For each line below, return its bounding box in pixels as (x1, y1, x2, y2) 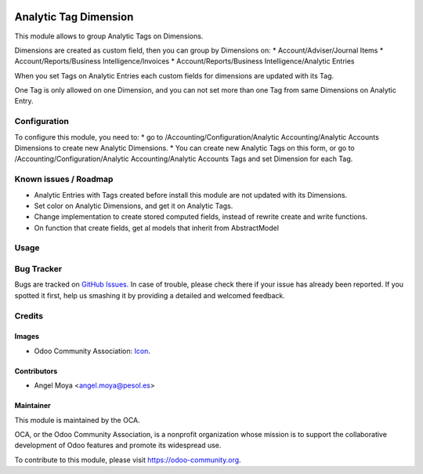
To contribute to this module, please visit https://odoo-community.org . (14, 455, 242, 465)
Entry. (14, 97, 34, 106)
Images (14, 332, 39, 341)
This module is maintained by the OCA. (14, 415, 140, 425)
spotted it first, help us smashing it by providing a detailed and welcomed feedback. (14, 290, 285, 300)
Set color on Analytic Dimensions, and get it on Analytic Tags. (34, 201, 233, 210)
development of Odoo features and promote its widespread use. (14, 440, 222, 450)
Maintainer (14, 401, 51, 410)
